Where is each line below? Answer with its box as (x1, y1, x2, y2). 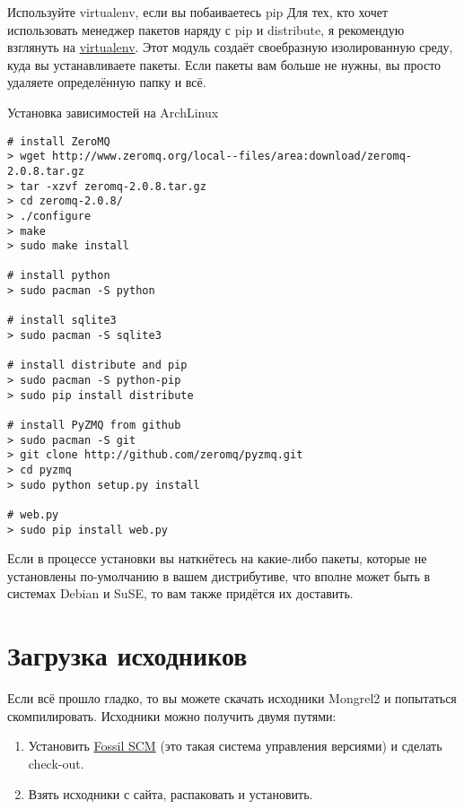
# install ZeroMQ (7, 135, 110, 148)
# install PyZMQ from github (7, 419, 181, 432)
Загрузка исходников (7, 637, 248, 674)
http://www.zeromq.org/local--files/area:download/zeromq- (52, 150, 413, 163)
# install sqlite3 (7, 314, 117, 327)
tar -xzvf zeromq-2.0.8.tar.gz (20, 179, 206, 193)
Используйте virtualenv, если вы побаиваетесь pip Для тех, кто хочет (7, 3, 389, 21)
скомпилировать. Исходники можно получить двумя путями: (7, 706, 337, 725)
